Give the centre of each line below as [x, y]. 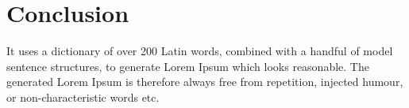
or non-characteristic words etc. [83, 97]
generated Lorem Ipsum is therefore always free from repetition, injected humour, [205, 82]
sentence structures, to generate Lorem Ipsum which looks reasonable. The [188, 66]
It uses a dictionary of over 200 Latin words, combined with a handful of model [200, 51]
